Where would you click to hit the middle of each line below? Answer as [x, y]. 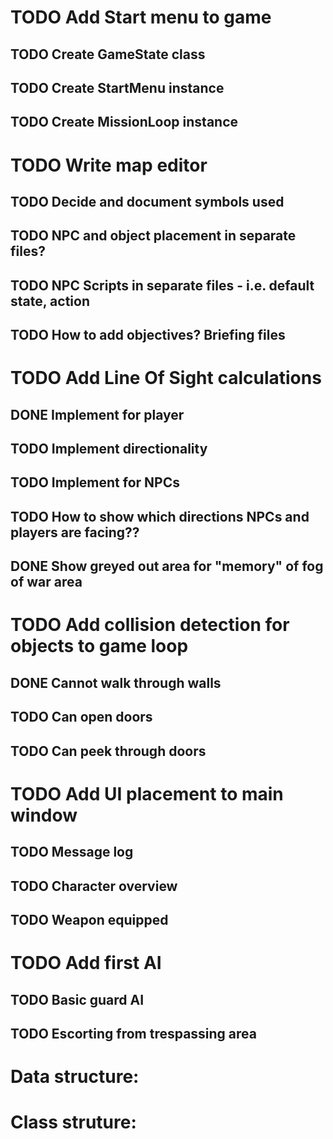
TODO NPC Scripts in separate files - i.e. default [162, 285]
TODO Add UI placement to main [147, 793]
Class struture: [73, 1122]
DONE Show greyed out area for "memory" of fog [167, 566]
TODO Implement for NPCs [95, 482]
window [44, 815]
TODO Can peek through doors [108, 751]
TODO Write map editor [109, 165]
